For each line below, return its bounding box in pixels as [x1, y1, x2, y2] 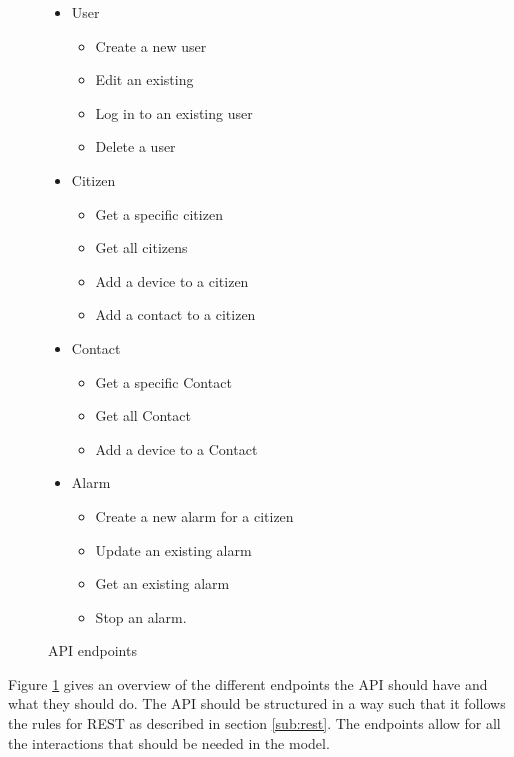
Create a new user [95, 35, 207, 56]
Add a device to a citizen [95, 270, 249, 291]
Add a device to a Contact [95, 438, 258, 459]
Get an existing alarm [95, 573, 230, 594]
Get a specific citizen [95, 203, 223, 224]
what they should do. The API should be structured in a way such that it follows [8, 693, 506, 714]
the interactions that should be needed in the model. [8, 732, 330, 753]
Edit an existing [95, 69, 194, 90]
